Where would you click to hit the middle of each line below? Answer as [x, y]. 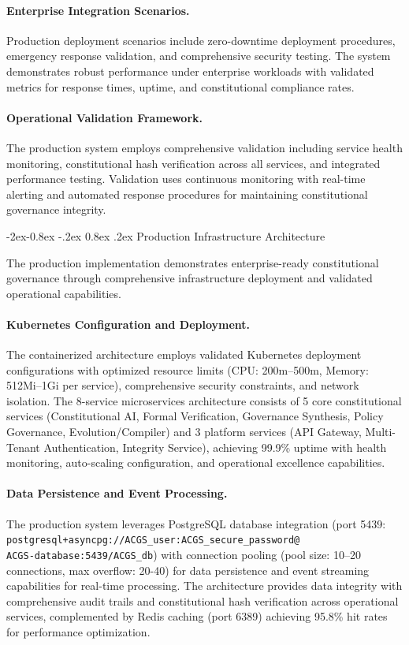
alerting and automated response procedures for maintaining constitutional [187, 194]
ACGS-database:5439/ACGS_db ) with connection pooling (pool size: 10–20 [184, 554]
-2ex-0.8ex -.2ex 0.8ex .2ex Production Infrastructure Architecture [166, 235]
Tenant [23, 447]
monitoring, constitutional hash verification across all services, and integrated [193, 163]
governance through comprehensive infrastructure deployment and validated [190, 278]
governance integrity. [56, 209]
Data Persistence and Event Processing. [117, 493]
